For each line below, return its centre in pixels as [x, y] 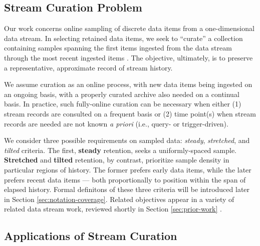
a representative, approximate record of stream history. [88, 67]
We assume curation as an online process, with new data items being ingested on [128, 84]
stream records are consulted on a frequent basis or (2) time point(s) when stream [130, 113]
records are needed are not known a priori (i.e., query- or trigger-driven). [116, 123]
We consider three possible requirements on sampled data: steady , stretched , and [127, 140]
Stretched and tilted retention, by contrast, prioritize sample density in [117, 160]
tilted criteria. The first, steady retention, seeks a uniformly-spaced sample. [120, 150]
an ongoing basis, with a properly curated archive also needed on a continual [122, 94]
